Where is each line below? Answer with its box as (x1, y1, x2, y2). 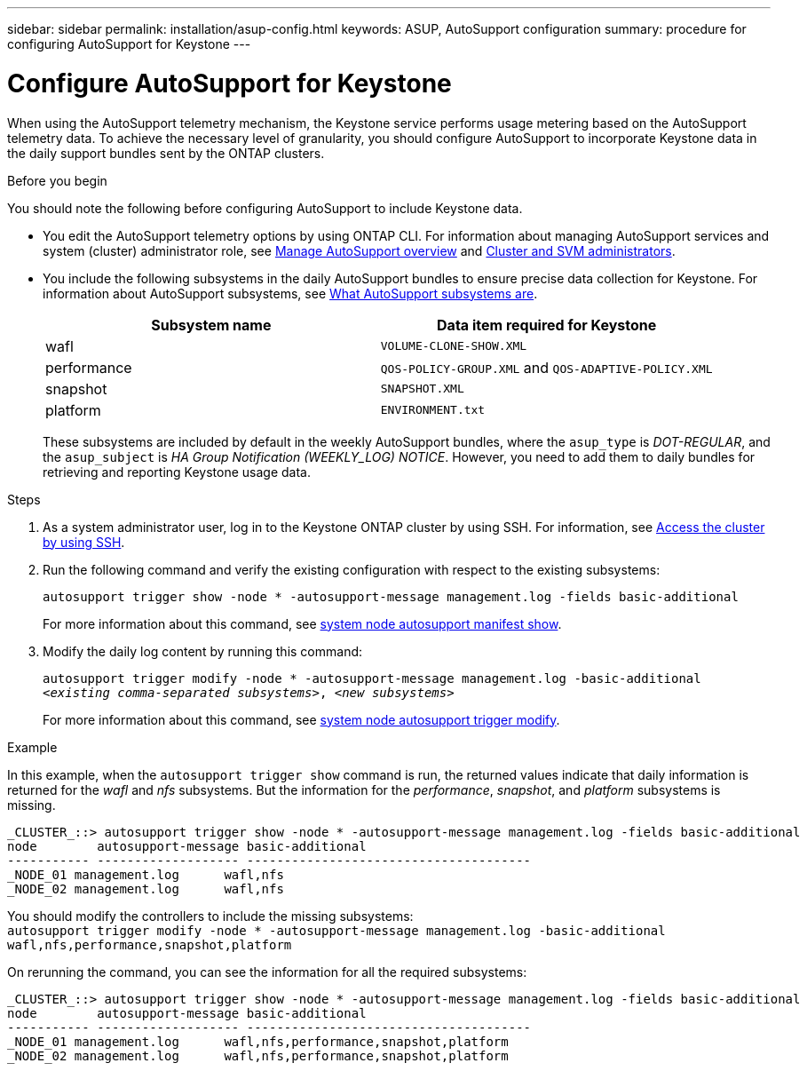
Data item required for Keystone (437, 315, 657, 334)
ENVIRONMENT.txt (380, 403, 486, 416)
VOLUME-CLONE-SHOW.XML (380, 339, 527, 353)
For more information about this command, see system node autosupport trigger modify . (43, 711, 560, 727)
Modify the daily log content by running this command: (43, 643, 363, 659)
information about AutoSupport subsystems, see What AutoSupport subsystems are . (43, 285, 538, 301)
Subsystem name (151, 315, 272, 334)
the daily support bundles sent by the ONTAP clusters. (7, 145, 325, 161)
